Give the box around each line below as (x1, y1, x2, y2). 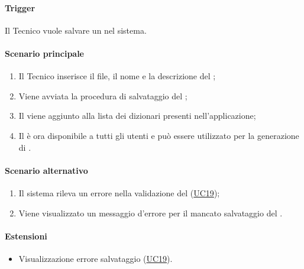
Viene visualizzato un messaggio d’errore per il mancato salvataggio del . (18, 206, 283, 219)
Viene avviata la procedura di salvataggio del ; (18, 89, 187, 102)
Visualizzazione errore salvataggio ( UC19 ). (18, 252, 173, 264)
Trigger (5, 1, 35, 14)
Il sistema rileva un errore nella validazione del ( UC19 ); (18, 186, 220, 199)
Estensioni (5, 229, 47, 242)
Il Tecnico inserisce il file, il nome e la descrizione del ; (18, 70, 216, 82)
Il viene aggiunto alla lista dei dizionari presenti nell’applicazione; (18, 109, 256, 122)
